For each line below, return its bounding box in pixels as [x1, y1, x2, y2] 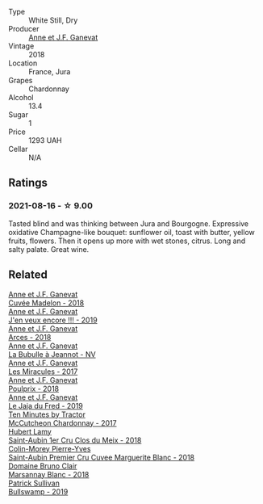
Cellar [8, 145, 28, 153]
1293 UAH [28, 136, 62, 145]
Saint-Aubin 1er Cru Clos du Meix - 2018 [8, 435, 142, 445]
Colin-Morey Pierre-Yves [8, 443, 91, 453]
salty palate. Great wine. [8, 244, 90, 254]
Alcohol [8, 93, 34, 102]
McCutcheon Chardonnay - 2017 [8, 418, 117, 427]
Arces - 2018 [8, 332, 52, 342]
